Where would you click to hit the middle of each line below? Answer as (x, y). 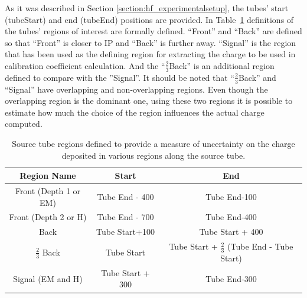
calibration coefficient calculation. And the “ (85, 65)
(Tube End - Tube (260, 246)
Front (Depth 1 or (48, 191)
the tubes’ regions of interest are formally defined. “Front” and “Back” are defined (153, 31)
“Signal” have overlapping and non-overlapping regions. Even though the (136, 89)
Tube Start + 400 (231, 232)
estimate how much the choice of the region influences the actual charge (135, 112)
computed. (24, 124)
